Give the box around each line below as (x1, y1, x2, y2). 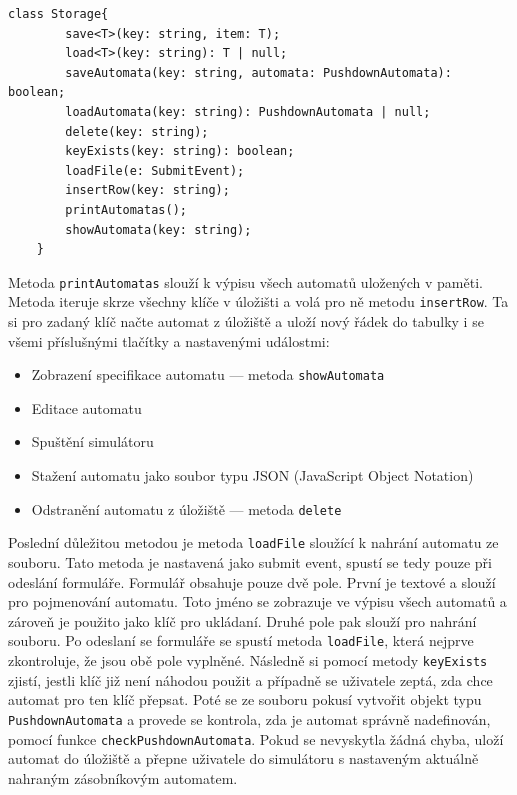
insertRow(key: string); (65, 183, 230, 198)
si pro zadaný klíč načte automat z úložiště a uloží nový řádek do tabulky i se (8, 311, 484, 332)
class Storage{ (8, 7, 109, 21)
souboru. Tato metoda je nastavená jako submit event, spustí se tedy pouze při (8, 551, 492, 572)
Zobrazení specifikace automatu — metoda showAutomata (31, 364, 385, 385)
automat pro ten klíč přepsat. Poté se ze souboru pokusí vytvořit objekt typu (8, 689, 482, 710)
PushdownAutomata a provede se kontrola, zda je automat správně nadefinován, (8, 708, 491, 729)
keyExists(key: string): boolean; (65, 144, 295, 159)
